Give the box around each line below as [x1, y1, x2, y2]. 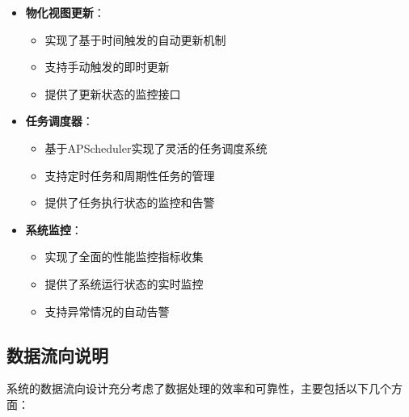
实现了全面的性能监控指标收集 [44, 248, 204, 265]
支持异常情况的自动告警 [44, 302, 170, 319]
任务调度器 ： [25, 112, 94, 129]
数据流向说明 [6, 342, 108, 367]
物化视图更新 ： [25, 4, 105, 20]
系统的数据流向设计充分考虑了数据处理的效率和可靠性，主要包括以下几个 [6, 380, 391, 397]
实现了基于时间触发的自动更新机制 [44, 31, 226, 48]
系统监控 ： [25, 221, 82, 238]
